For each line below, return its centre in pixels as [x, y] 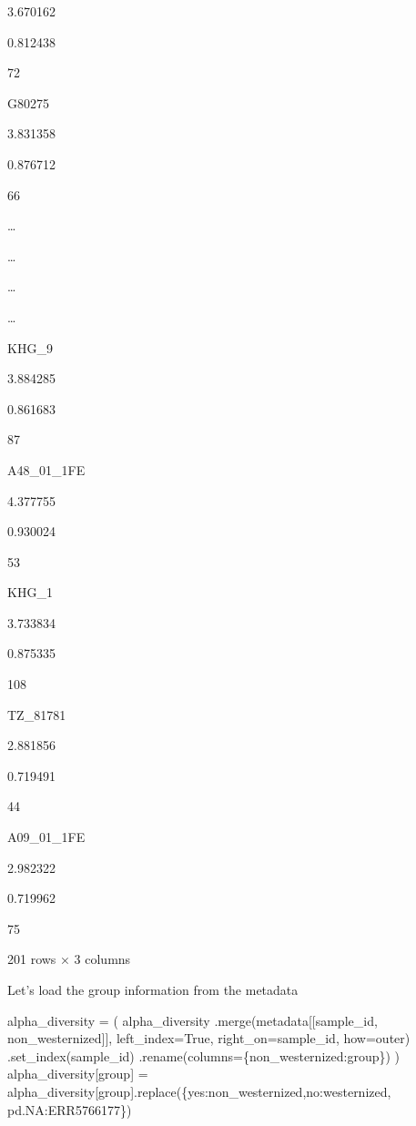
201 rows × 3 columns [69, 959]
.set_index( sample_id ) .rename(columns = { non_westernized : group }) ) [204, 1055]
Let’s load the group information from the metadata [153, 989]
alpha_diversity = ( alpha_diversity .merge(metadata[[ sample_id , [193, 1020]
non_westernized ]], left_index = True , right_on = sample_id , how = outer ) [209, 1038]
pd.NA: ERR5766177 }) [70, 1109]
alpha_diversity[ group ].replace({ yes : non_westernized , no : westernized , [199, 1091]
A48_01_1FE [46, 469]
